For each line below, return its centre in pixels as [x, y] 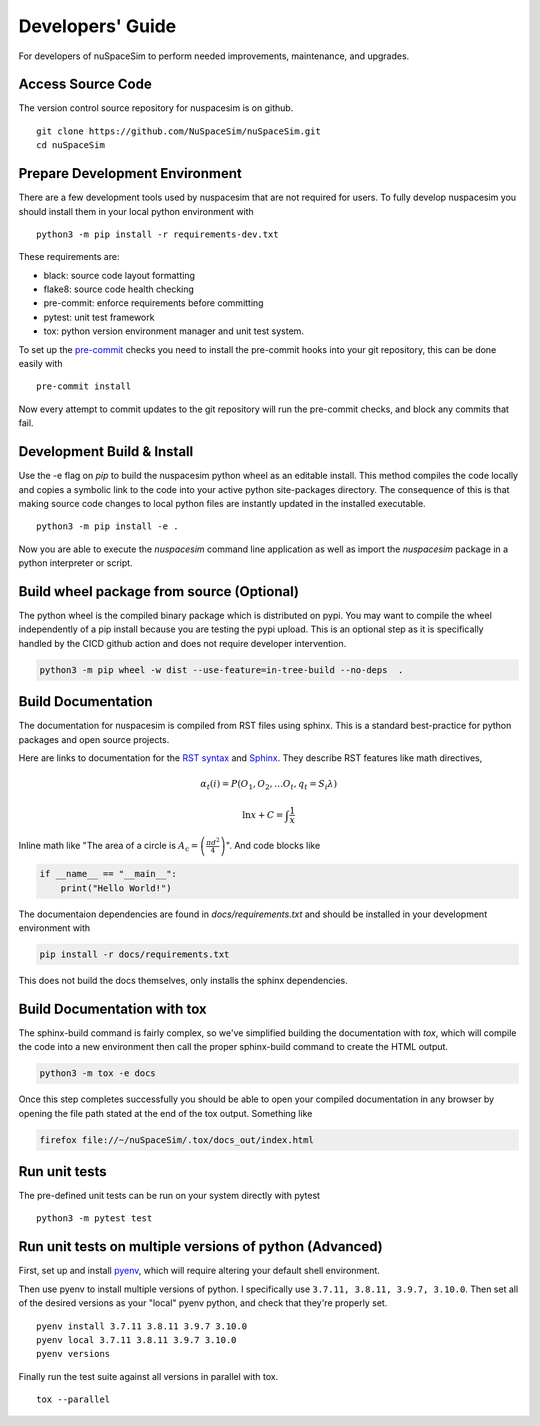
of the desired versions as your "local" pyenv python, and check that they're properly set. [203, 1303]
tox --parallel [73, 1399]
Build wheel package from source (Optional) [159, 591]
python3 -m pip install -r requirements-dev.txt [157, 234]
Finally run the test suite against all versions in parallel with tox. [148, 1376]
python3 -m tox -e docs [98, 1073]
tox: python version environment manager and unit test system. [174, 331]
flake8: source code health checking [119, 289]
